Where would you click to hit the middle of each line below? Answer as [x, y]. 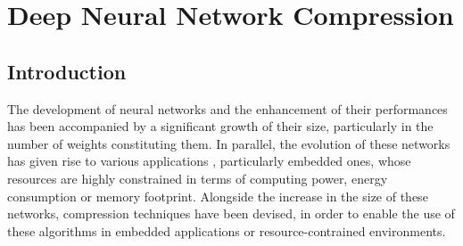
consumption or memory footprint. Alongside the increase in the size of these [218, 196]
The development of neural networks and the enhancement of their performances [227, 108]
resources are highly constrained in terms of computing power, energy [198, 178]
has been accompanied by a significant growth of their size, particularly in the [220, 126]
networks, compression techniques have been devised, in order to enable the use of [231, 213]
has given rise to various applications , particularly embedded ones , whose [209, 161]
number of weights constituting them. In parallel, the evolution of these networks [229, 143]
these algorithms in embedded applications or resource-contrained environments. [227, 230]
